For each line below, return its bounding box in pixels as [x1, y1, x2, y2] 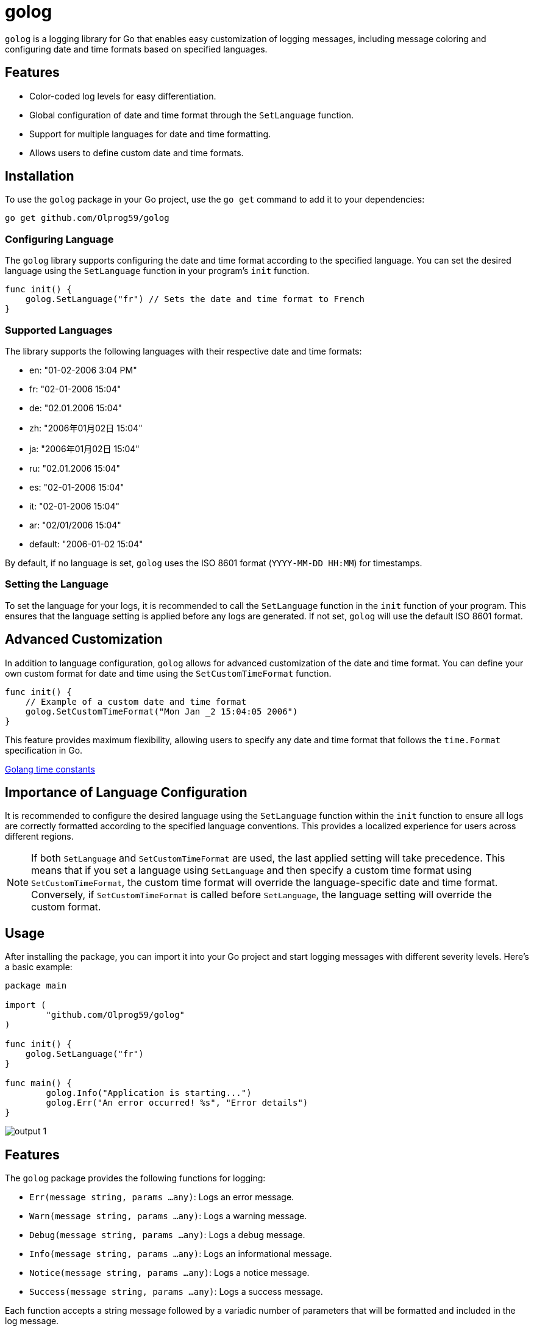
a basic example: [5, 962, 73, 973]
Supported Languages [5, 323, 113, 336]
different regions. [5, 831, 74, 842]
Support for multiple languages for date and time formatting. [29, 128, 271, 139]
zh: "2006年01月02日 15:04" [29, 422, 143, 433]
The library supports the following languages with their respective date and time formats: [5, 345, 362, 356]
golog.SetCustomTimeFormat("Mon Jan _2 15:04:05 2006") [25, 706, 298, 716]
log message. [5, 1316, 59, 1327]
